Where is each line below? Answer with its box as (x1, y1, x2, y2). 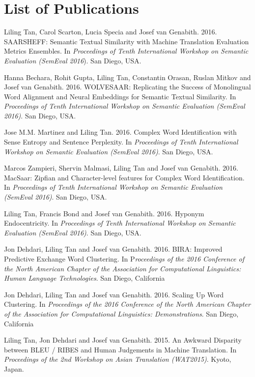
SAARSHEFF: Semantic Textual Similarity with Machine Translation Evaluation (4, 36, 249, 46)
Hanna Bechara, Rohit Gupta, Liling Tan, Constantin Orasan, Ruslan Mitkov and (4, 72, 251, 82)
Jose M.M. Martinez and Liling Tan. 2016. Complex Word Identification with (4, 127, 237, 137)
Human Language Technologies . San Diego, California (4, 273, 165, 283)
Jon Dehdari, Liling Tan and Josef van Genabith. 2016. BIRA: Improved (4, 244, 223, 254)
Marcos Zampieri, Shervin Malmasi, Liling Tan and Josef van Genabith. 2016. (4, 163, 238, 173)
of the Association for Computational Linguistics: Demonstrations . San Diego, (4, 308, 239, 319)
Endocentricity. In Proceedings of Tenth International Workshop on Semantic (4, 218, 236, 228)
